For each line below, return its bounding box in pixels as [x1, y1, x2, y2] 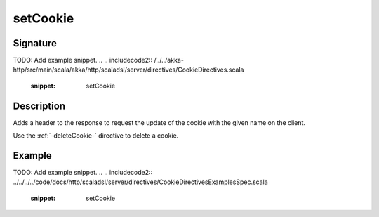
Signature [13, 37, 58, 49]
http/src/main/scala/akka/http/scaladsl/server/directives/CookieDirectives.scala [13, 65, 244, 74]
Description [13, 100, 66, 112]
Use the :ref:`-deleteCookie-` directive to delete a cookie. [13, 131, 179, 140]
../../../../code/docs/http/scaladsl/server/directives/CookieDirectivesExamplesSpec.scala [13, 178, 268, 186]
